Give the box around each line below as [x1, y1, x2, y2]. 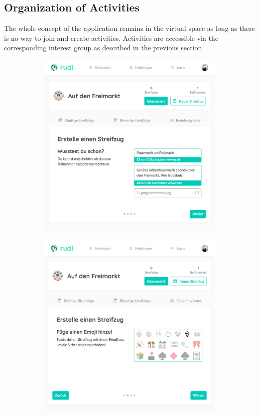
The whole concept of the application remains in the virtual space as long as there [4, 23, 255, 33]
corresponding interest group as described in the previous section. [4, 42, 204, 53]
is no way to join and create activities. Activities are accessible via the [4, 32, 219, 43]
